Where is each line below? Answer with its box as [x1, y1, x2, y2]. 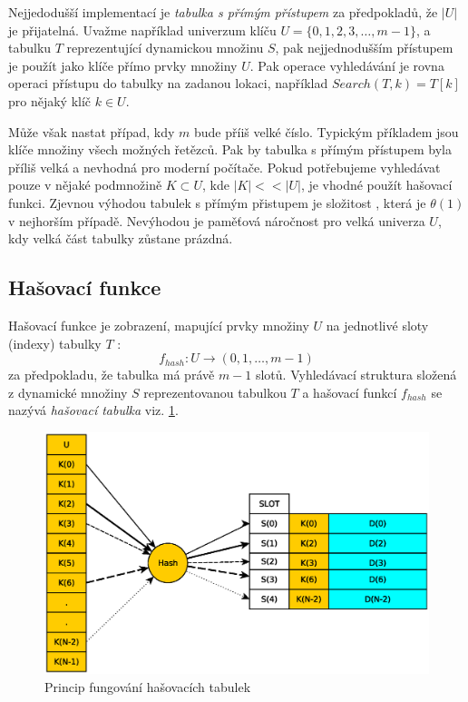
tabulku [8, 38, 52, 57]
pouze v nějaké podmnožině [8, 175, 162, 194]
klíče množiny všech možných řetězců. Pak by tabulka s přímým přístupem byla [8, 140, 452, 159]
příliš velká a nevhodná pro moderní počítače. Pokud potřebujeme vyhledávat [8, 157, 441, 176]
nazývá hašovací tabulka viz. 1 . [8, 400, 179, 420]
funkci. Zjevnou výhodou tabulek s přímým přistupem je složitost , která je [8, 193, 426, 212]
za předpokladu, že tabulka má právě [8, 365, 215, 384]
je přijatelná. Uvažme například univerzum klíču [8, 20, 277, 39]
